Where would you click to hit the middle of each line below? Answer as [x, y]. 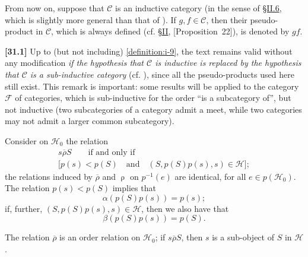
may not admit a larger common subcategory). [90, 121]
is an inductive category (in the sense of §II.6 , [199, 8]
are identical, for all [210, 176]
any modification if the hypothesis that [74, 63]
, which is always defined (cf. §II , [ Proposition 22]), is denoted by [170, 31]
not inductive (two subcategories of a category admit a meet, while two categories [153, 109]
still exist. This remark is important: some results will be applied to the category [152, 86]
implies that [134, 188]
